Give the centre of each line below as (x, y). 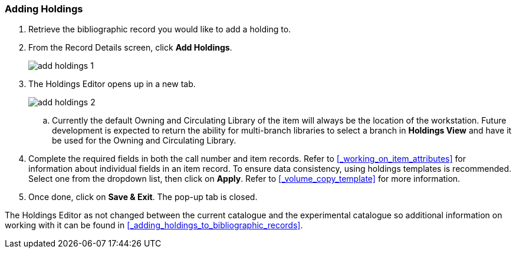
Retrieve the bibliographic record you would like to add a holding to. (160, 29)
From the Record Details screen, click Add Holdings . (130, 48)
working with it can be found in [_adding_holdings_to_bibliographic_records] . (154, 225)
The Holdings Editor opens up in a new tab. (112, 84)
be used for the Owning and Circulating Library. (144, 141)
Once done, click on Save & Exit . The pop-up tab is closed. (143, 197)
